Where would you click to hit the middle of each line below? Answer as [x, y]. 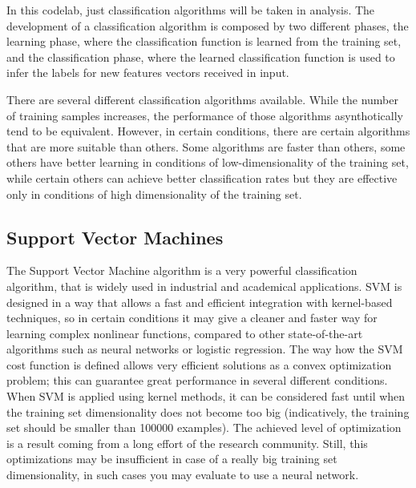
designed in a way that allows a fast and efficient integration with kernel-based [200, 302]
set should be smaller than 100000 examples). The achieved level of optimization [204, 428]
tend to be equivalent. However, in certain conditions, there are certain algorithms [208, 131]
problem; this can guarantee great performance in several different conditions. [197, 380]
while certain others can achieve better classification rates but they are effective [202, 177]
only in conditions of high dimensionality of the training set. [154, 194]
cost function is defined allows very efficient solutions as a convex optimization [199, 364]
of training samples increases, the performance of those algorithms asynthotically [205, 115]
